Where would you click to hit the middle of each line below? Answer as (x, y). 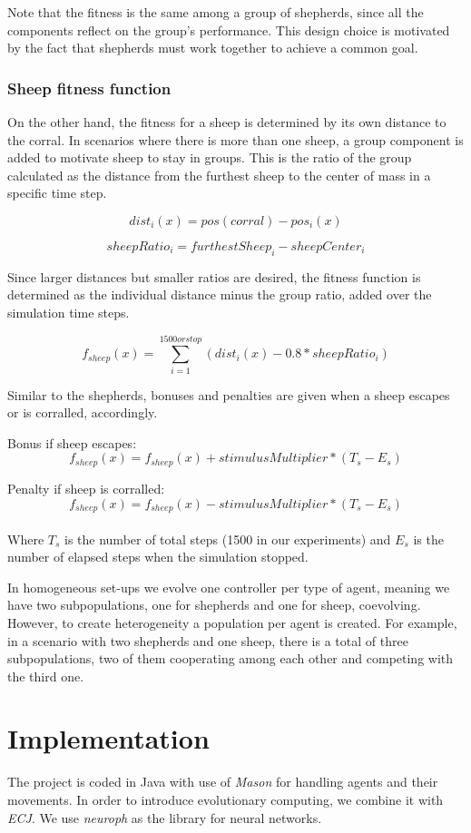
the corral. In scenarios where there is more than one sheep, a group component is (235, 139)
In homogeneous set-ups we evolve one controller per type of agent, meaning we (229, 587)
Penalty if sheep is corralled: (86, 488)
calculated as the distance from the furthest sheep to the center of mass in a (219, 175)
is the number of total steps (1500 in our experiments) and (228, 539)
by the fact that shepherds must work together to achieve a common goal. (213, 48)
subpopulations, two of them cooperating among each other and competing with (231, 658)
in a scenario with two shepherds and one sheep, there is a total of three (208, 640)
